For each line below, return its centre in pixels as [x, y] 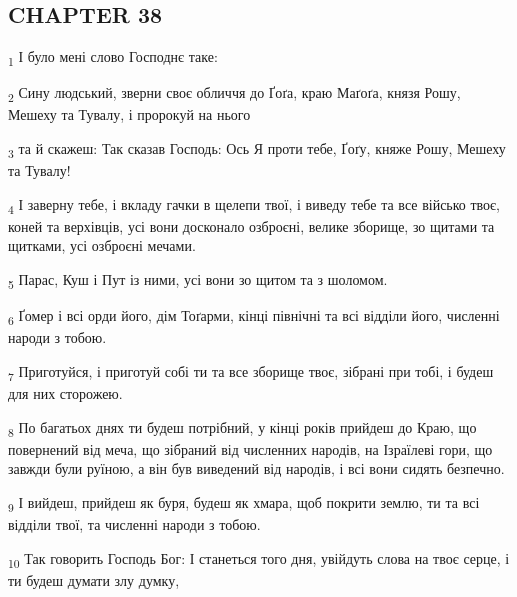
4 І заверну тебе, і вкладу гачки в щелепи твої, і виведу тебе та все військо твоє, [254, 205]
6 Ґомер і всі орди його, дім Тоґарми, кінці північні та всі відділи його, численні [254, 316]
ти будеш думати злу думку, [94, 579]
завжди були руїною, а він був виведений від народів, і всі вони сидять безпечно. [256, 468]
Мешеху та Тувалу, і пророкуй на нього [129, 114]
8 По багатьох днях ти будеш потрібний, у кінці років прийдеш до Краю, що [242, 428]
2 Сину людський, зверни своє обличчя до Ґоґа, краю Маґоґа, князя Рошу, [234, 94]
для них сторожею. [65, 393]
